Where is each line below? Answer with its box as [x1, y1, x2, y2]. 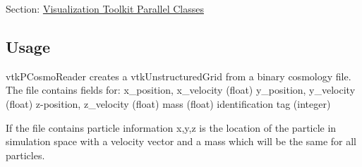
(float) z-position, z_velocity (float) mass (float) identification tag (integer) [6, 96, 331, 111]
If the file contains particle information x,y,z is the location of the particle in [6, 120, 337, 135]
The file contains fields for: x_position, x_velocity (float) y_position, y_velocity [6, 82, 356, 97]
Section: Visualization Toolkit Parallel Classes [6, 1, 204, 16]
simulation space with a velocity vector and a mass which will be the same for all [6, 134, 357, 149]
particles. [6, 147, 45, 162]
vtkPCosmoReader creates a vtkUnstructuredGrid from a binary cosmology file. [6, 68, 351, 83]
